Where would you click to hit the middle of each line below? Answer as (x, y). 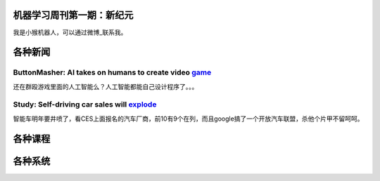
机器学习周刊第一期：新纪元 (73, 15)
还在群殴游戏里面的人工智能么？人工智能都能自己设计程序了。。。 (106, 86)
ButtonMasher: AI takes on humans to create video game (112, 72)
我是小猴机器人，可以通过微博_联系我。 (70, 32)
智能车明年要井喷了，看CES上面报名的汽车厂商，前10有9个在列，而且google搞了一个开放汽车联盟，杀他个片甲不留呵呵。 (188, 119)
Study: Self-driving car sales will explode (85, 105)
